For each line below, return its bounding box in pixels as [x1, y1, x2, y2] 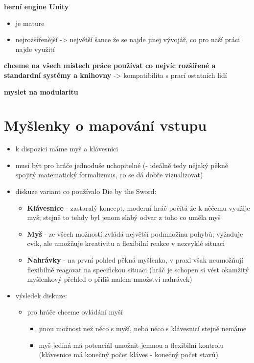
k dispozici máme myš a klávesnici [15, 144, 118, 154]
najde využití [15, 44, 55, 54]
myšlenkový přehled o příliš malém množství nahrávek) [27, 274, 192, 284]
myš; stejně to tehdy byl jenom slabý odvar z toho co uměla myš [27, 212, 221, 222]
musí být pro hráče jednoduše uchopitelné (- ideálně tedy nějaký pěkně [15, 160, 229, 170]
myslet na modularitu [4, 86, 78, 97]
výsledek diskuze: [15, 290, 67, 300]
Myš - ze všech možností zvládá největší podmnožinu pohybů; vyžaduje [27, 228, 243, 239]
